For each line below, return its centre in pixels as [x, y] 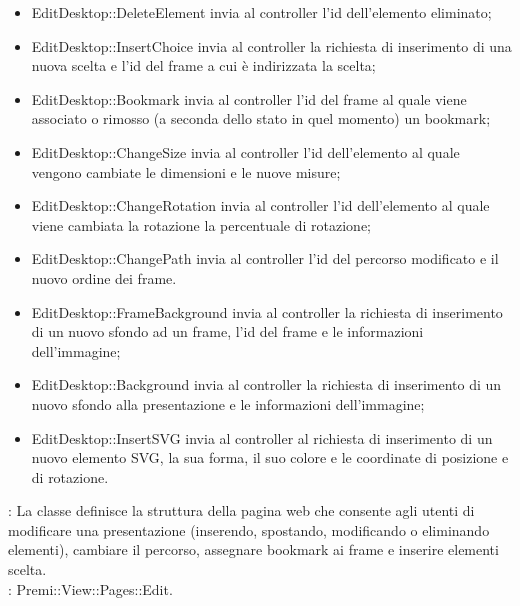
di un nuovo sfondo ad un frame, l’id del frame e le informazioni [227, 331]
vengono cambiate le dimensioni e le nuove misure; [186, 171]
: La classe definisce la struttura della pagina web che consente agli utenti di [241, 510]
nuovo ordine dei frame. [104, 277]
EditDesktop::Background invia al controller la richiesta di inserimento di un [266, 384]
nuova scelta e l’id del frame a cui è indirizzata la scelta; [203, 65]
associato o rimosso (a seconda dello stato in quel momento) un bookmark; [261, 118]
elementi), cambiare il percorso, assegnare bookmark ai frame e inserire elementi [253, 549]
